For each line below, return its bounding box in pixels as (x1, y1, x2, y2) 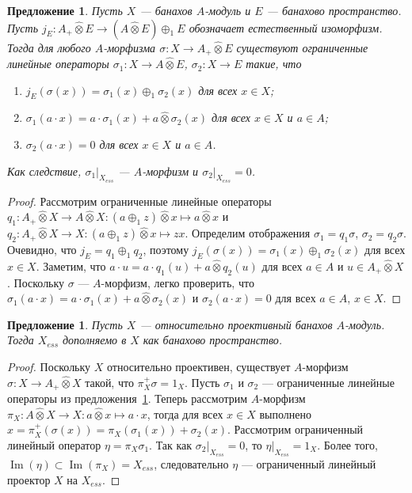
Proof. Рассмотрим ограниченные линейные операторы (7, 192, 272, 209)
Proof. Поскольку (7, 358, 91, 374)
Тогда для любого (7, 39, 91, 55)
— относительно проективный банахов (139, 316, 333, 332)
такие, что (246, 55, 302, 72)
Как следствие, (7, 162, 82, 179)
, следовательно (154, 456, 229, 472)
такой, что (85, 374, 134, 390)
